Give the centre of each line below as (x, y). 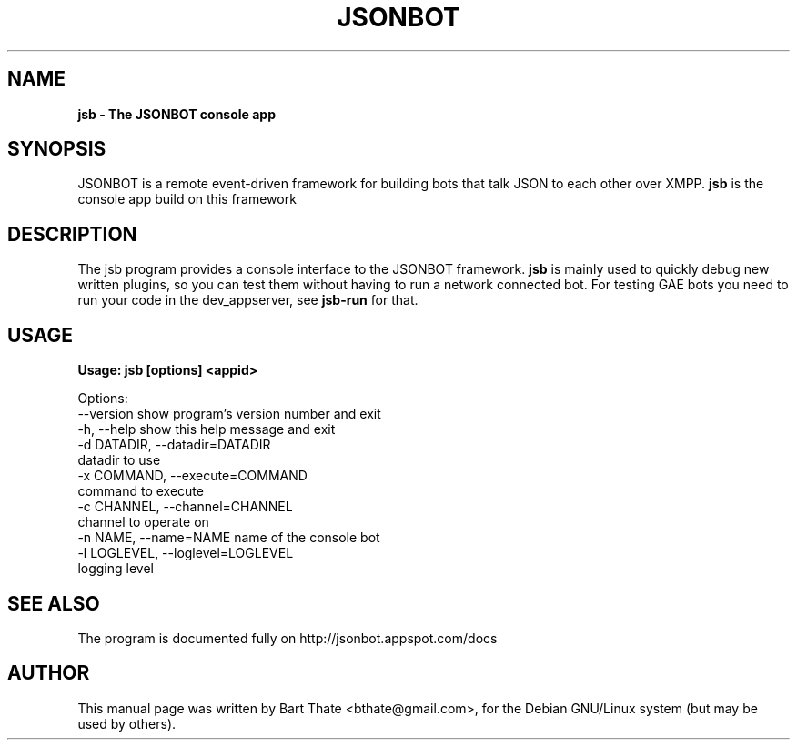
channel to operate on (143, 522)
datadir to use (119, 460)
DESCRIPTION (72, 234)
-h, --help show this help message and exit (207, 429)
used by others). (127, 723)
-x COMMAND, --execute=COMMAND (192, 476)
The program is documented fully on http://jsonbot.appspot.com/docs (288, 638)
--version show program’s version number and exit (229, 414)
